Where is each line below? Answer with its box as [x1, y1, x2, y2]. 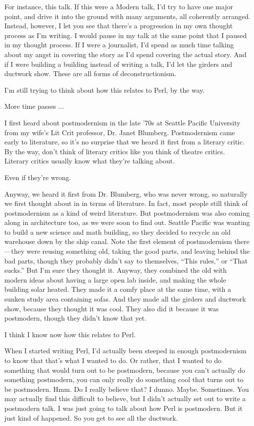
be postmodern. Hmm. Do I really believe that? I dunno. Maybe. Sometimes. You [4, 384, 249, 394]
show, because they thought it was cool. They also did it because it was [4, 303, 219, 313]
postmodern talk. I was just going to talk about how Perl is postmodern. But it [4, 403, 243, 413]
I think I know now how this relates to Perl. [4, 329, 136, 339]
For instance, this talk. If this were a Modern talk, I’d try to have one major [4, 1, 233, 11]
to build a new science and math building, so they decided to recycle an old [4, 226, 231, 237]
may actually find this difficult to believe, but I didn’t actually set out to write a [4, 393, 246, 404]
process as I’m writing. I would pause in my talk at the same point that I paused [4, 30, 247, 40]
